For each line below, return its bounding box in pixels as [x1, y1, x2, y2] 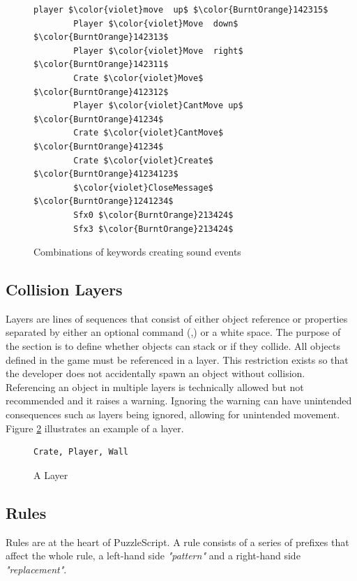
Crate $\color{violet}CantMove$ [73, 128, 224, 138]
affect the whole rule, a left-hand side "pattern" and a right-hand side [6, 548, 301, 563]
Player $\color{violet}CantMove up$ [73, 101, 243, 111]
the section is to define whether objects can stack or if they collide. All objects [6, 339, 340, 353]
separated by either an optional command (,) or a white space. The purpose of [6, 325, 341, 339]
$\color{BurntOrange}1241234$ [33, 196, 174, 207]
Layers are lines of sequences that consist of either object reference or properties [6, 311, 348, 325]
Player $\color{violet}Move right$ [73, 45, 243, 56]
